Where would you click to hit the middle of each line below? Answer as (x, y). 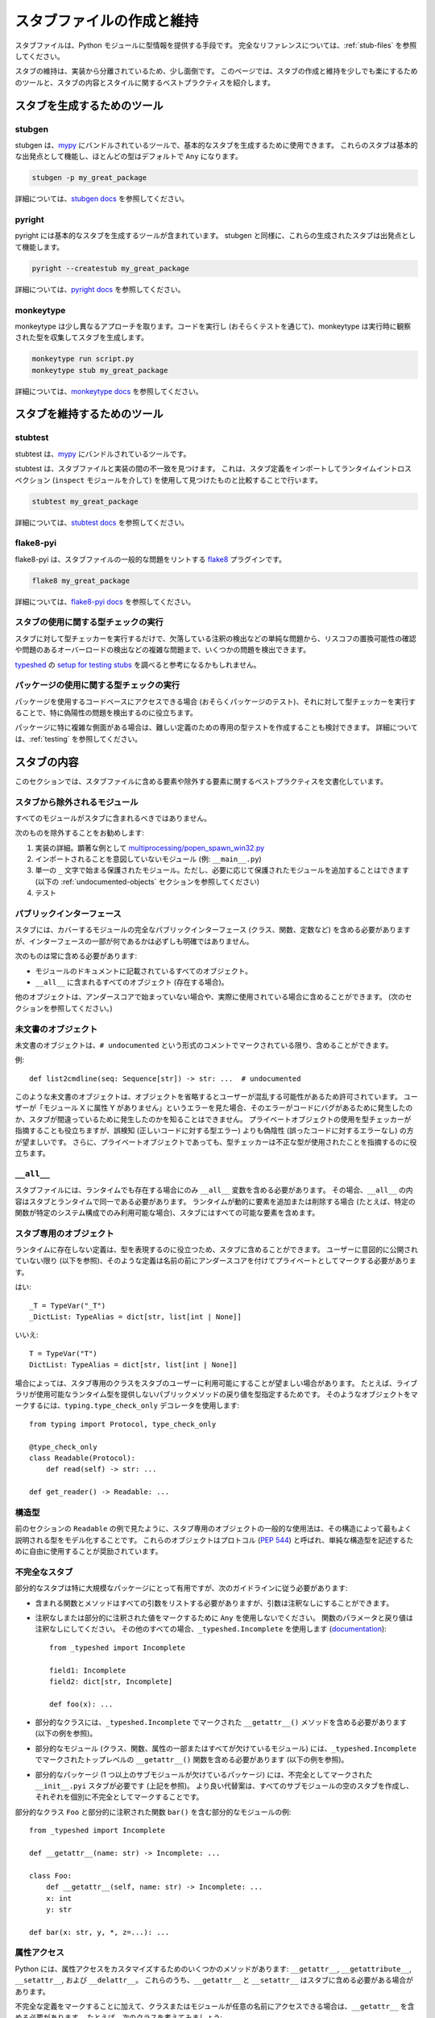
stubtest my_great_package (85, 501)
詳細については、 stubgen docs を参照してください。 (102, 199)
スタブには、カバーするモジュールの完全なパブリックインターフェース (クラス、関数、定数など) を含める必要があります (213, 930)
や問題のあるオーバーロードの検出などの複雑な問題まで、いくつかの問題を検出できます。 (162, 650)
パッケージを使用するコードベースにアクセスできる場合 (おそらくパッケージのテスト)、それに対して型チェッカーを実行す (215, 701)
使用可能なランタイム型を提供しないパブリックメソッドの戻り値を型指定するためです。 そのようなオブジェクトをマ (227, 1394)
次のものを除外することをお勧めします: (80, 833)
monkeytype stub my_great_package (100, 370)
